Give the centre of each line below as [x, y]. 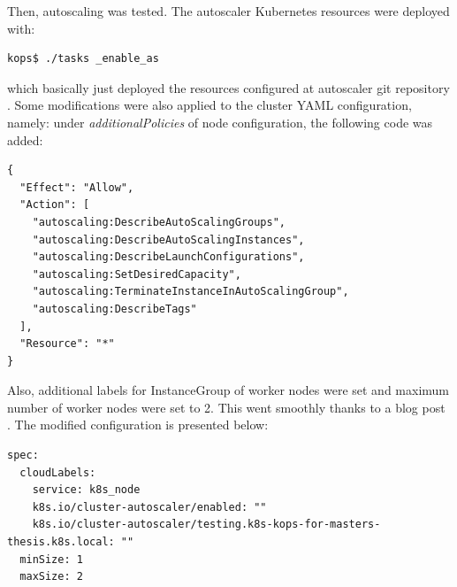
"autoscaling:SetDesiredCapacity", [137, 274]
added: [25, 139]
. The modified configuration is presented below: [138, 425]
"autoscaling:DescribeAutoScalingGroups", [159, 222]
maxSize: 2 [51, 577]
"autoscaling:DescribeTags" [114, 309]
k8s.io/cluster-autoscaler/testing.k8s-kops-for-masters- [206, 525]
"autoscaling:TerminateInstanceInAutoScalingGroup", [190, 292]
